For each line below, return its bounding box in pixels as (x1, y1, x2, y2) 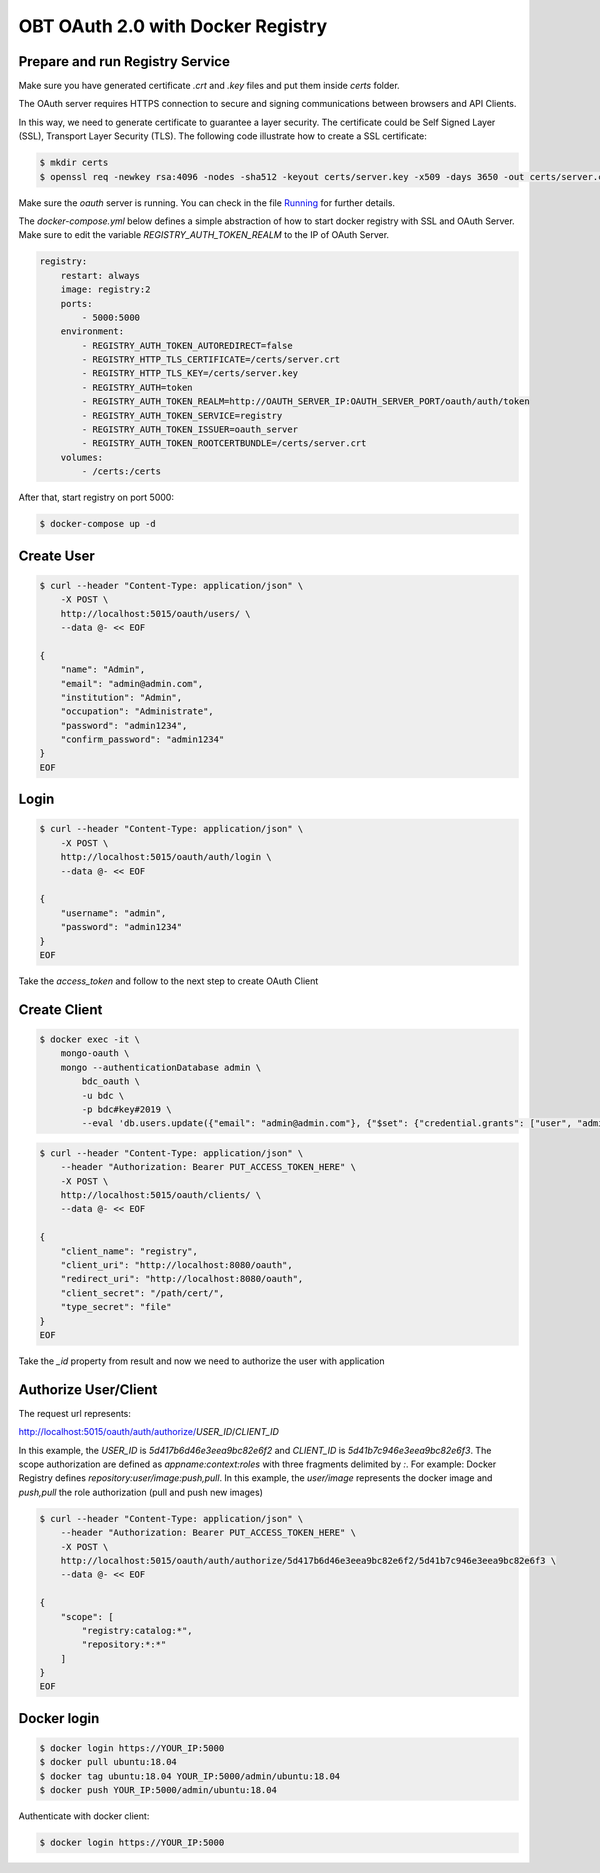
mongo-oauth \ (60, 1048, 130, 1059)
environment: (60, 326, 125, 337)
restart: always (60, 270, 140, 281)
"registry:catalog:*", (81, 1625, 194, 1636)
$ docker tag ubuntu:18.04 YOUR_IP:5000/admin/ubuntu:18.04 (39, 1770, 341, 1782)
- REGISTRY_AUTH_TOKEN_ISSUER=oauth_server (81, 424, 299, 435)
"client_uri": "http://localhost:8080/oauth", (60, 1260, 294, 1270)
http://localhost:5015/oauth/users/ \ (60, 608, 251, 619)
